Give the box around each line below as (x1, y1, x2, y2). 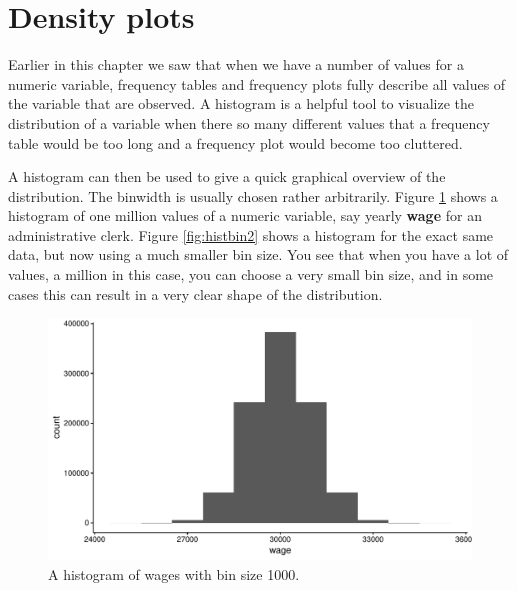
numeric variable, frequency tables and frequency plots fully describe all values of (8, 73, 506, 94)
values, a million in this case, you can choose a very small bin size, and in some (8, 264, 494, 285)
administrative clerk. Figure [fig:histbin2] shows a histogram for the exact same (8, 224, 494, 245)
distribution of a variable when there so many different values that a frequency (8, 112, 490, 133)
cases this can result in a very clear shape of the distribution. (8, 283, 383, 304)
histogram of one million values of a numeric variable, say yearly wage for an (8, 205, 482, 226)
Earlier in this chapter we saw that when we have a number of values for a (8, 54, 464, 75)
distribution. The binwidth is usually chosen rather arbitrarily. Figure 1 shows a (8, 185, 498, 206)
